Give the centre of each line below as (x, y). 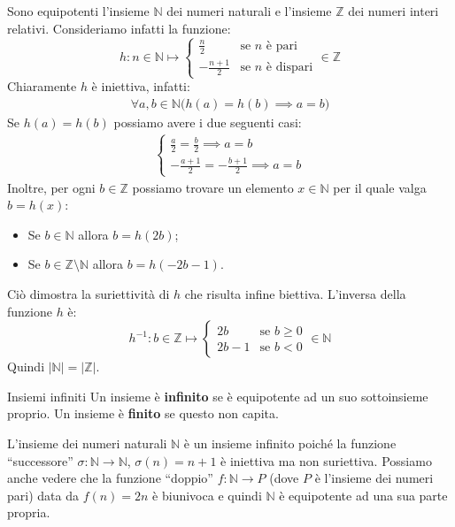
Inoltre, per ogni (51, 187)
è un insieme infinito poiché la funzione (290, 443)
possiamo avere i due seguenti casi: (208, 122)
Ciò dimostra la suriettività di (89, 293)
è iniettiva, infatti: (141, 86)
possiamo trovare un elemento (213, 187)
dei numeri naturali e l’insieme (249, 11)
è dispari (289, 68)
